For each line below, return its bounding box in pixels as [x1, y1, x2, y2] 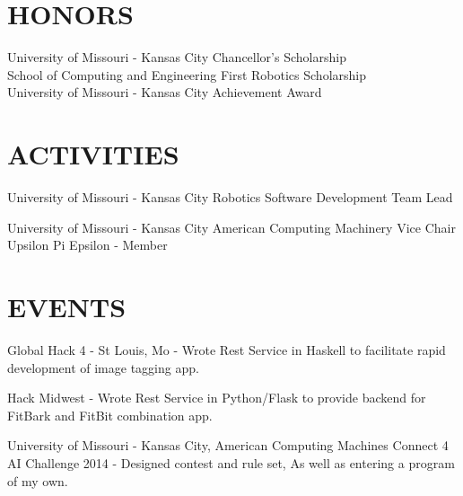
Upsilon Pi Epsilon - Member [7, 235, 168, 254]
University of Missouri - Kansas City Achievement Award [7, 83, 322, 102]
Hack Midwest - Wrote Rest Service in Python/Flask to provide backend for [7, 388, 426, 407]
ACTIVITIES [7, 136, 179, 173]
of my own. [7, 471, 68, 490]
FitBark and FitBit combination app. [7, 405, 213, 424]
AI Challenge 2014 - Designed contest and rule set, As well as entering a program [7, 453, 455, 472]
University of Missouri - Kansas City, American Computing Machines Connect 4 [7, 436, 449, 455]
